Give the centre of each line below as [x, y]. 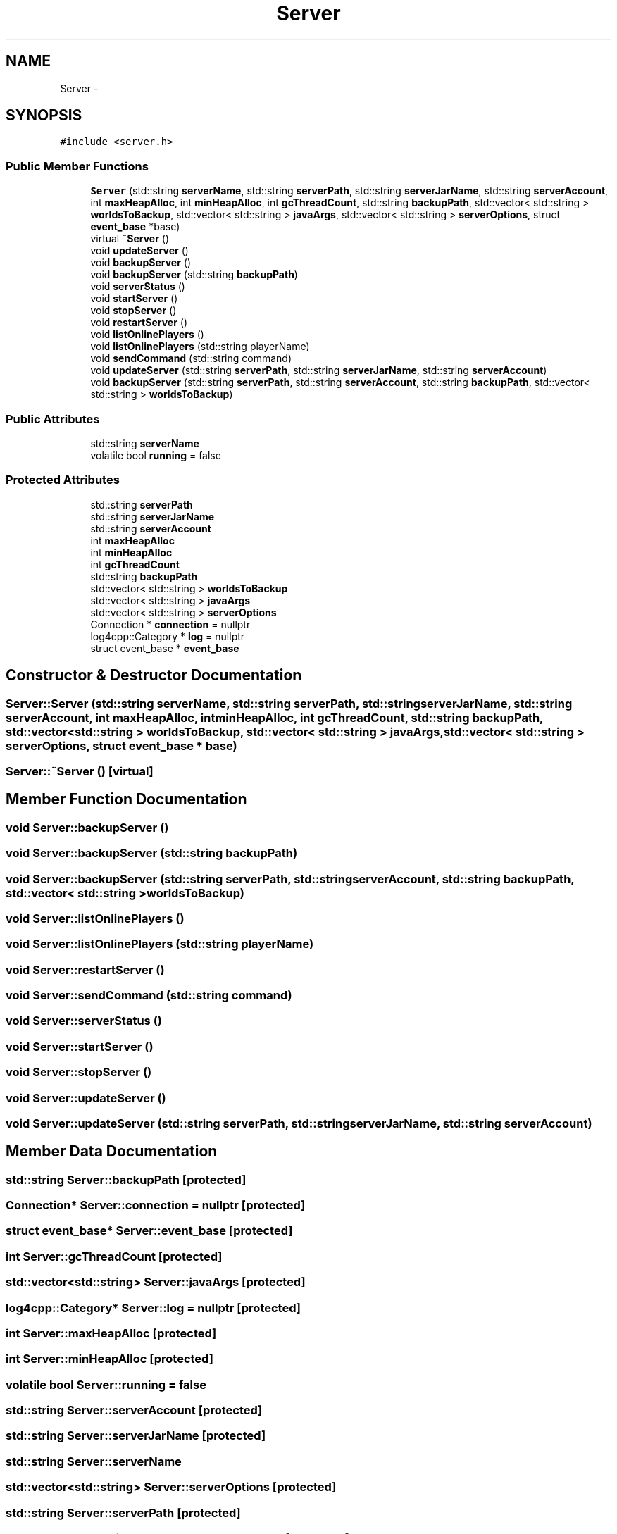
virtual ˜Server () [130, 239]
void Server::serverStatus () [84, 1021]
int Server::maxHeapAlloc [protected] [111, 1333]
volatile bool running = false [156, 455]
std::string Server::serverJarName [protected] [136, 1436]
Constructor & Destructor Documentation [154, 675]
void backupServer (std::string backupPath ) [194, 275]
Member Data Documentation [112, 1152]
